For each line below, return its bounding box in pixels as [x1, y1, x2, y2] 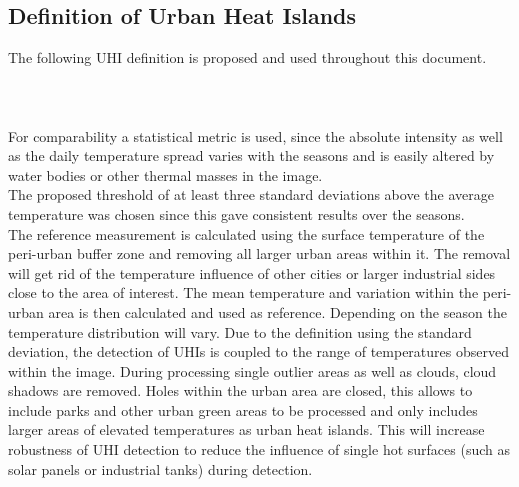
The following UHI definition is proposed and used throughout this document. [8, 47, 487, 68]
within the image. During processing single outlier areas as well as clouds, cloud [8, 360, 497, 381]
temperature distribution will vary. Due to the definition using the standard [8, 321, 472, 342]
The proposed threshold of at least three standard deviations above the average [8, 184, 494, 205]
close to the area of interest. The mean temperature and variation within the [8, 282, 479, 303]
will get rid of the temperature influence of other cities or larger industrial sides [8, 262, 496, 283]
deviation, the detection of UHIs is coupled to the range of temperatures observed [8, 341, 509, 362]
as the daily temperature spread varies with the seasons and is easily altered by [8, 145, 495, 166]
